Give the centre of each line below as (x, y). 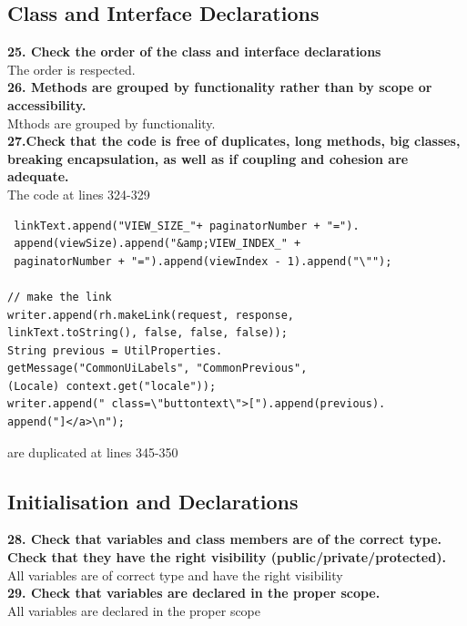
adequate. (38, 176)
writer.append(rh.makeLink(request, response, (151, 315)
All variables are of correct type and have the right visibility (175, 575)
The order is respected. (71, 69)
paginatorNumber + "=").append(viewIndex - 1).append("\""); (203, 261)
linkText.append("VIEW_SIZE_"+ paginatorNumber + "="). (187, 226)
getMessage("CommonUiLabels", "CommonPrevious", (157, 369)
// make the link (60, 297)
